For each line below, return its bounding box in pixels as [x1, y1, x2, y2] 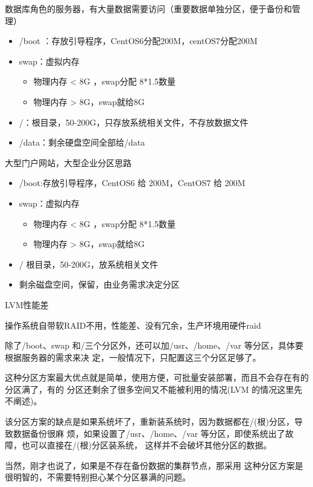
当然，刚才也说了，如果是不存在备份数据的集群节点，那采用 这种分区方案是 [5, 459, 303, 471]
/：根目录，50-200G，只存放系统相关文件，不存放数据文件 [19, 115, 248, 128]
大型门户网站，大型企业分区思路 [5, 156, 131, 169]
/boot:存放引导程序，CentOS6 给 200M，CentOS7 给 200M [19, 176, 245, 189]
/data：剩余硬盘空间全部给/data [19, 136, 145, 149]
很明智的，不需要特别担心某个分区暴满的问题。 [5, 471, 191, 483]
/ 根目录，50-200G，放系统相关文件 [19, 257, 159, 270]
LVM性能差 [5, 298, 49, 311]
